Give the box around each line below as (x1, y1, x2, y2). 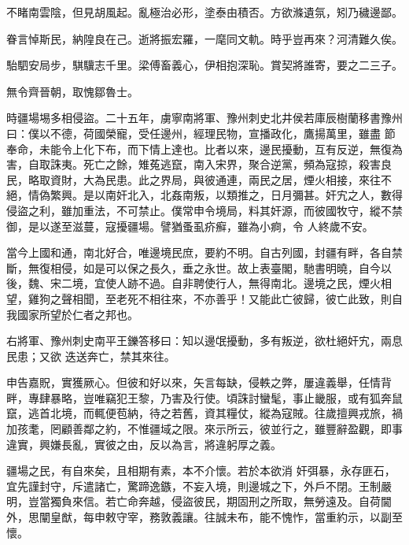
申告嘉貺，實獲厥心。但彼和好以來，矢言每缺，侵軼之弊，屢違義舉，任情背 (6, 374, 392, 391)
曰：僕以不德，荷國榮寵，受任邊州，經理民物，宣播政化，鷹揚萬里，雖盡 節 (6, 124, 396, 141)
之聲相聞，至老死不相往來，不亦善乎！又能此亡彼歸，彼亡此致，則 (50, 290, 392, 306)
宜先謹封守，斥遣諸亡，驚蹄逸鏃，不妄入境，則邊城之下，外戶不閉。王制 (6, 477, 381, 494)
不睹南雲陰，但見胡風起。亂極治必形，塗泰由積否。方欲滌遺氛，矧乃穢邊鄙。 (6, 4, 403, 20)
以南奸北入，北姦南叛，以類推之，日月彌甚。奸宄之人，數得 (94, 187, 403, 203)
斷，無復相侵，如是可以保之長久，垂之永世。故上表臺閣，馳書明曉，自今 (6, 259, 381, 276)
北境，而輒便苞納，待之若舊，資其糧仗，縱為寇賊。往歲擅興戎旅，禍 (50, 405, 403, 421)
